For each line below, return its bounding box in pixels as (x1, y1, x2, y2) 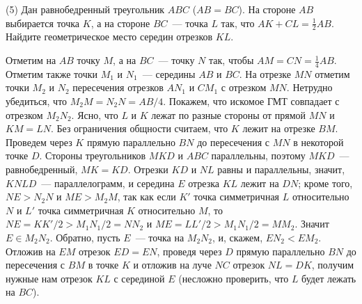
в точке (88, 257, 119, 272)
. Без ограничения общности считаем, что (50, 121, 228, 136)
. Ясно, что (71, 107, 118, 122)
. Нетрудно (286, 80, 333, 95)
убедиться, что (6, 94, 68, 109)
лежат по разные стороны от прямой (151, 107, 306, 122)
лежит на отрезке (242, 121, 315, 136)
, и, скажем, (212, 230, 263, 244)
